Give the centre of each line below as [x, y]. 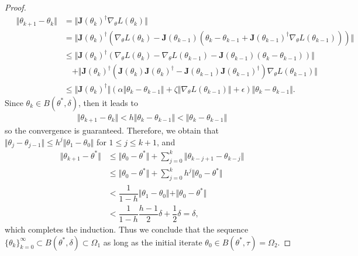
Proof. [16, 7]
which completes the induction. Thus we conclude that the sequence [127, 229]
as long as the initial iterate [153, 242]
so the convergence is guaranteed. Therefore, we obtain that [112, 130]
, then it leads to [108, 102]
